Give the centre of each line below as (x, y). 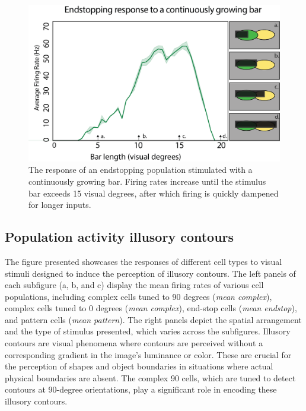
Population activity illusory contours (119, 237)
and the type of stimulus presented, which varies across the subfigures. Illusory (148, 331)
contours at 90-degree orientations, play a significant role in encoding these (141, 389)
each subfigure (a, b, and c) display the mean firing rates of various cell (134, 285)
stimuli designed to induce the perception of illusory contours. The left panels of (150, 273)
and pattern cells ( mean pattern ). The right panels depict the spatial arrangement (153, 319)
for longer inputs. (60, 205)
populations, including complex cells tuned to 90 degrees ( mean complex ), (138, 296)
